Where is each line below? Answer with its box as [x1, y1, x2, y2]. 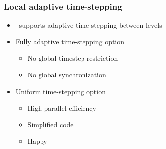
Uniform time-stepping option [15, 86, 106, 96]
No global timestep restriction [27, 53, 118, 63]
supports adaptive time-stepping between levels [19, 20, 162, 30]
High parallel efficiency [27, 103, 96, 113]
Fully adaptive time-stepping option [15, 36, 124, 46]
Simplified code [27, 119, 74, 129]
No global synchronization [27, 70, 106, 79]
